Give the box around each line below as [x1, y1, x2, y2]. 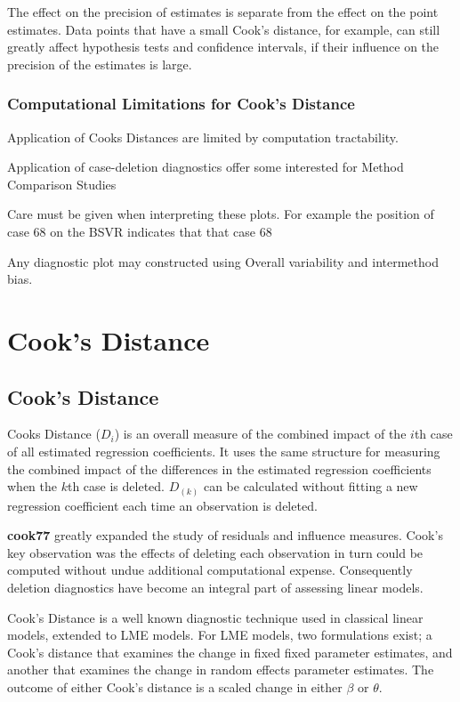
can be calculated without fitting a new [203, 477, 418, 496]
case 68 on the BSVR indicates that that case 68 [7, 222, 272, 240]
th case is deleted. [67, 477, 165, 496]
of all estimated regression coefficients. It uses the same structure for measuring [7, 441, 440, 460]
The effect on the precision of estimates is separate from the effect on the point [7, 3, 439, 20]
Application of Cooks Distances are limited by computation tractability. [7, 127, 399, 146]
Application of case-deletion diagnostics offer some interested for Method [7, 157, 404, 176]
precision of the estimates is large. [7, 54, 192, 73]
